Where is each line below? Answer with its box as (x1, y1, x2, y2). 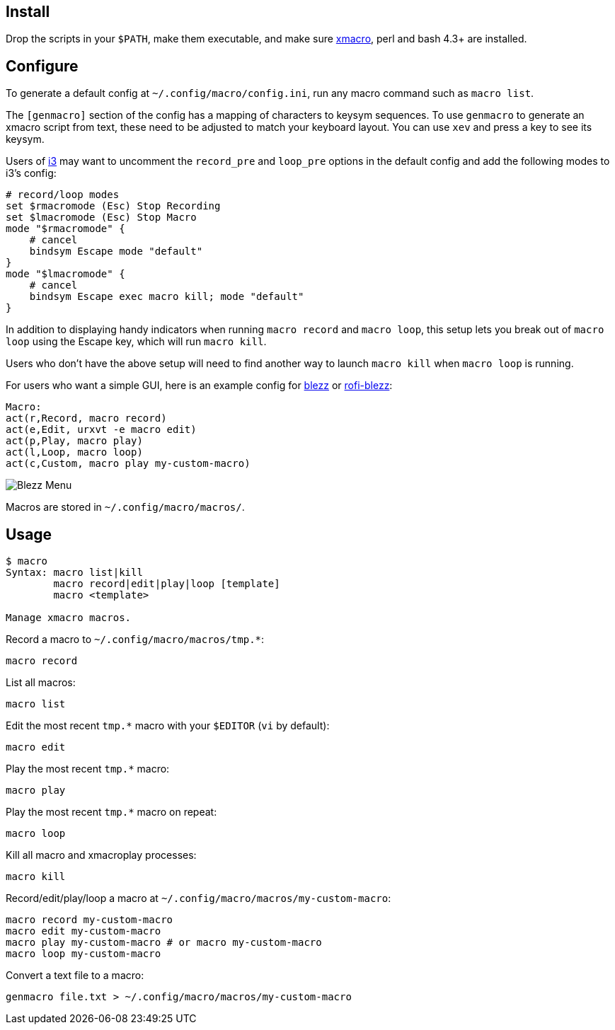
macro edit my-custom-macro (6, 925, 161, 937)
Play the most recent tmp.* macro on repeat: (6, 806, 217, 818)
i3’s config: (6, 167, 57, 180)
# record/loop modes (6, 189, 120, 201)
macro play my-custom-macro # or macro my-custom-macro (6, 937, 322, 949)
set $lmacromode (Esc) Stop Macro (6, 212, 197, 224)
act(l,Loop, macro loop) (6, 446, 143, 458)
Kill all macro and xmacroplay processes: (6, 849, 197, 862)
